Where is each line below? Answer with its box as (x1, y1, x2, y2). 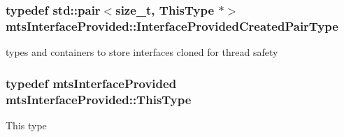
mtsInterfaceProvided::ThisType (6, 90, 192, 108)
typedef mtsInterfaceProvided (6, 74, 177, 92)
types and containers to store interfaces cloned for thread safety (6, 45, 278, 59)
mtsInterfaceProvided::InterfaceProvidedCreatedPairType (6, 17, 338, 34)
